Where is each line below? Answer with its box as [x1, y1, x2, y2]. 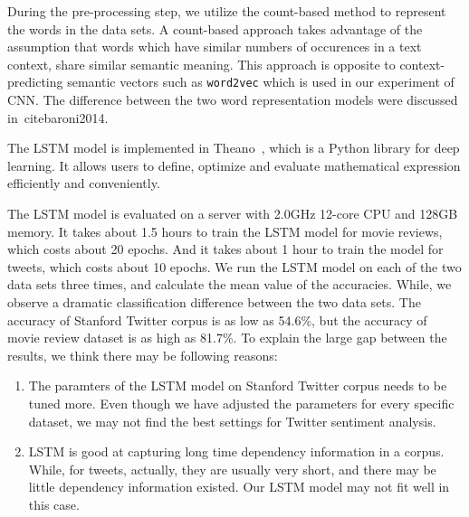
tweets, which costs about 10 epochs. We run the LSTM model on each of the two [7, 257, 462, 276]
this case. [28, 494, 80, 513]
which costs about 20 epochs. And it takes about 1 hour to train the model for [7, 240, 444, 258]
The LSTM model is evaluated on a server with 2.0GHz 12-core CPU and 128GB [7, 204, 458, 222]
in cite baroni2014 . [7, 108, 109, 127]
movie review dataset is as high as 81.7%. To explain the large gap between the [7, 328, 447, 347]
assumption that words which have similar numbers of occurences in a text [7, 37, 422, 56]
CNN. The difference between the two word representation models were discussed [7, 90, 458, 109]
